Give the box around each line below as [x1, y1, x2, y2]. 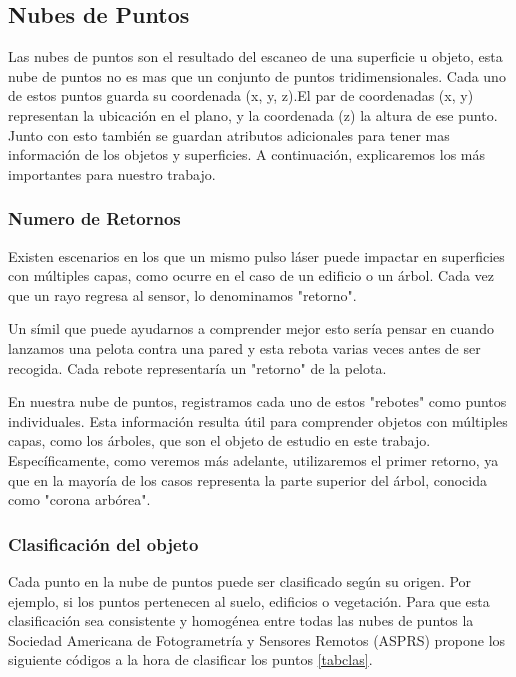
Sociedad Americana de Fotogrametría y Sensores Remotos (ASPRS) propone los [8, 629, 506, 650]
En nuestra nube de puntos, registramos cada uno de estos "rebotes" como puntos [8, 391, 507, 412]
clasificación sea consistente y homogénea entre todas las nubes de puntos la [8, 610, 474, 631]
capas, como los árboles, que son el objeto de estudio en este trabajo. [8, 430, 431, 451]
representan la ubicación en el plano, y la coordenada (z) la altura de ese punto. [8, 104, 498, 125]
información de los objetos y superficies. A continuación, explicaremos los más [8, 144, 486, 165]
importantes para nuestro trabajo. [8, 163, 216, 184]
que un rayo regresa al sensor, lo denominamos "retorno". [8, 284, 357, 305]
